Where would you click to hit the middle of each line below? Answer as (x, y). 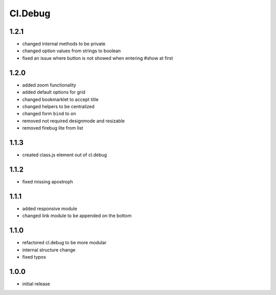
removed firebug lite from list (53, 128)
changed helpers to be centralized (58, 106)
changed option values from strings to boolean (72, 51)
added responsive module (50, 208)
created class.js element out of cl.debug (65, 155)
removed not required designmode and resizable (74, 121)
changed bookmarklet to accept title (61, 99)
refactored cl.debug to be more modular (64, 243)
